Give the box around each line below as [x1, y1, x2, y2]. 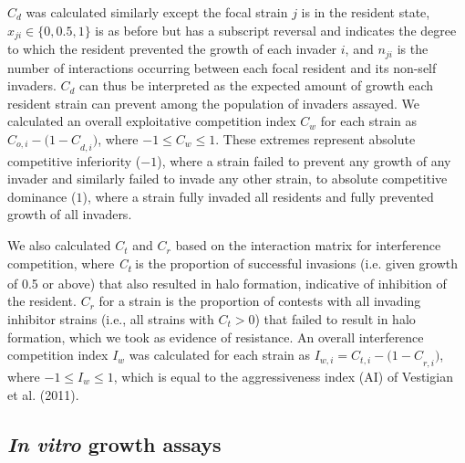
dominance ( [7, 186, 77, 205]
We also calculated [7, 236, 111, 255]
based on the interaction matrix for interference [175, 236, 441, 255]
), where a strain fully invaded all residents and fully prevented [82, 186, 434, 205]
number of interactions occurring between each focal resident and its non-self [7, 58, 437, 77]
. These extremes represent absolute [215, 129, 416, 148]
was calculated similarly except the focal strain [26, 3, 288, 21]
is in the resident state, [301, 3, 430, 21]
